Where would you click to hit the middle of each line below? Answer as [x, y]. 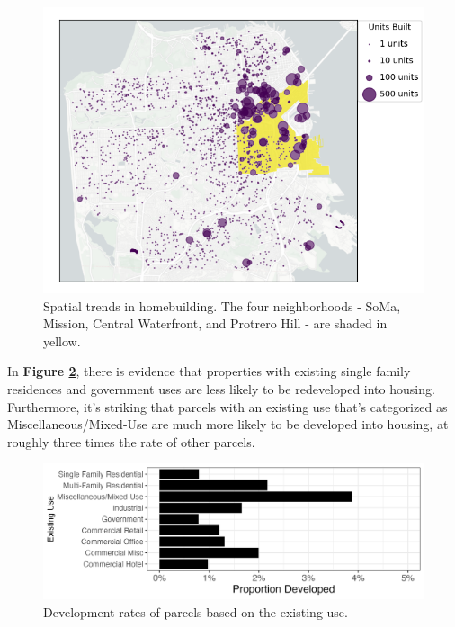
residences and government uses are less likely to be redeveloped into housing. [221, 388]
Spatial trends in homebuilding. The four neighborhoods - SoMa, [222, 305]
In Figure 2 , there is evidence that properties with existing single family [209, 371]
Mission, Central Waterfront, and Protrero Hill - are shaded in [215, 323]
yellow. [62, 340]
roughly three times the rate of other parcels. [131, 441]
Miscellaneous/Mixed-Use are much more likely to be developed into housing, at [228, 424]
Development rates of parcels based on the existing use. [196, 612]
